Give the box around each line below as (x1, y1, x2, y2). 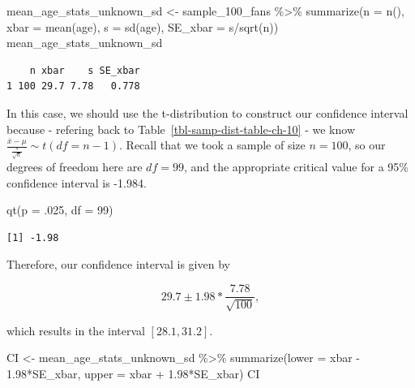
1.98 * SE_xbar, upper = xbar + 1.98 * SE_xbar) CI (6, 364, 260, 382)
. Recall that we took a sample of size (119, 136, 306, 153)
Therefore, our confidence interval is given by (6, 256, 230, 273)
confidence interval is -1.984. (6, 174, 147, 191)
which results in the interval (6, 321, 145, 338)
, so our (348, 136, 386, 153)
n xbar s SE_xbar (29, 64, 140, 76)
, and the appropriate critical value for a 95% (183, 158, 409, 175)
